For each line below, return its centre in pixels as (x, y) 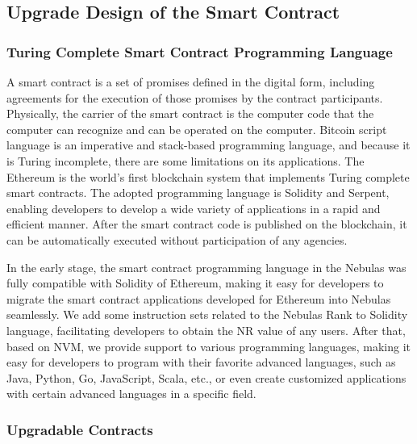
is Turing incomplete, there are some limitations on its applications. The (186, 160)
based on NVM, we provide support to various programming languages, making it (209, 346)
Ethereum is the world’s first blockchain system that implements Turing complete (208, 176)
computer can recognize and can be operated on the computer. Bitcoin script (197, 129)
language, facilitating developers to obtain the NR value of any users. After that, (206, 330)
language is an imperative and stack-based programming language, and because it (208, 145)
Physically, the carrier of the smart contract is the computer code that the (190, 113)
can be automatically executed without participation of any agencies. (177, 239)
